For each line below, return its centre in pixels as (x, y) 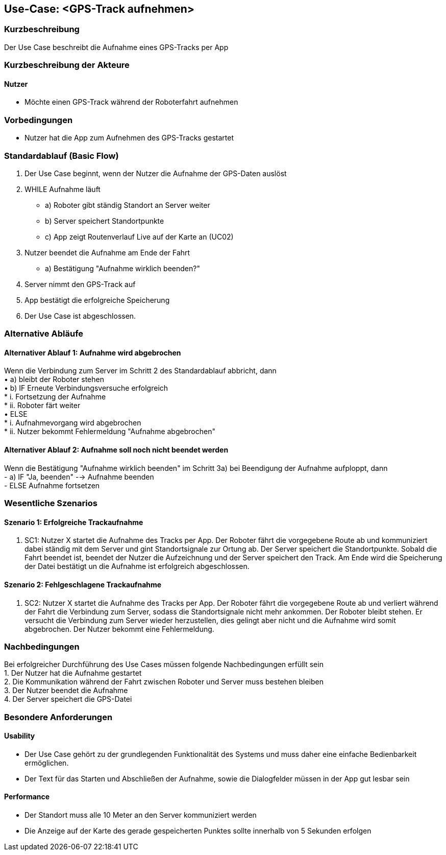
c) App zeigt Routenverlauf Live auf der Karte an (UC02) (139, 236)
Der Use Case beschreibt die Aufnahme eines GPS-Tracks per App (116, 47)
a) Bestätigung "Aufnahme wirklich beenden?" (122, 268)
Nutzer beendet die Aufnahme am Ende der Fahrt (107, 252)
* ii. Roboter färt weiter (42, 406)
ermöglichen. (47, 763)
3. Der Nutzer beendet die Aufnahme (66, 691)
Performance (27, 797)
